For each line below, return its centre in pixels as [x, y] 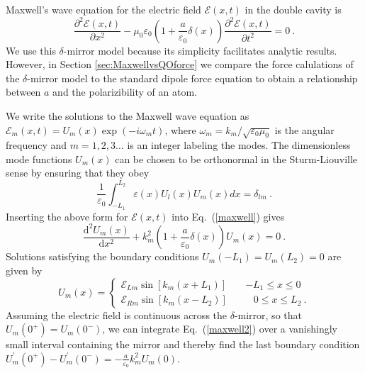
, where [180, 129]
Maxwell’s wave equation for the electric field [103, 9]
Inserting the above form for [67, 216]
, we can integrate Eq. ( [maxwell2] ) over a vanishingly [220, 329]
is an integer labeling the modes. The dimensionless [239, 145]
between [23, 92]
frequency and [36, 145]
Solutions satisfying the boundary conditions [102, 256]
